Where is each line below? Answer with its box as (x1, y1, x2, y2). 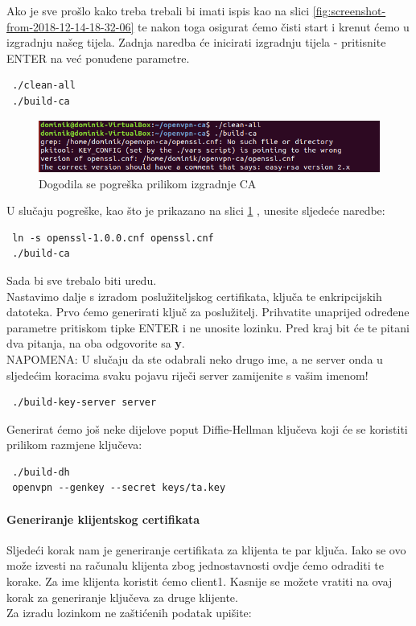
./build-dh (12, 466, 70, 478)
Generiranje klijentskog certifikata (6, 510, 200, 527)
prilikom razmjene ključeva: (6, 436, 142, 453)
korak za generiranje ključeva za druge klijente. (6, 588, 238, 605)
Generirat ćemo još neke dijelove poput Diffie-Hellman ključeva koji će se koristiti (6, 420, 408, 437)
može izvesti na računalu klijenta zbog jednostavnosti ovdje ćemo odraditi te (6, 557, 384, 574)
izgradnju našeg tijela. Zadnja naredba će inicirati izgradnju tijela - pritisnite (6, 34, 386, 51)
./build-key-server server (12, 397, 157, 409)
